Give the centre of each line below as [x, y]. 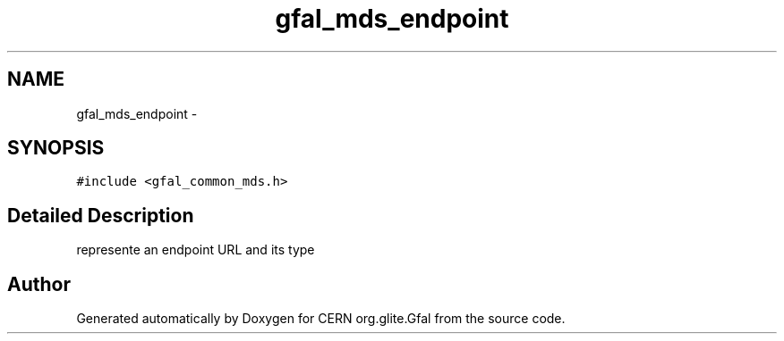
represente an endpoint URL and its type [196, 250]
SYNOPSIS [56, 148]
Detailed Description [101, 215]
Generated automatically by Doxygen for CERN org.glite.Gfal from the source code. [321, 319]
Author [39, 284]
